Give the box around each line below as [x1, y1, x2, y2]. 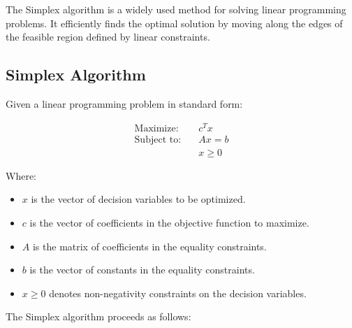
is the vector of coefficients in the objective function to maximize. [29, 215, 309, 229]
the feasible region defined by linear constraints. [6, 29, 210, 44]
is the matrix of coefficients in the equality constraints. [32, 238, 267, 253]
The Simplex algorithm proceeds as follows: [6, 309, 191, 324]
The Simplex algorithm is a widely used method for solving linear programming [6, 2, 346, 16]
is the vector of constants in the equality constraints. [29, 262, 255, 277]
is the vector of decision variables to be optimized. [31, 192, 246, 206]
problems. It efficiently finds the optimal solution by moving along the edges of [6, 15, 343, 30]
